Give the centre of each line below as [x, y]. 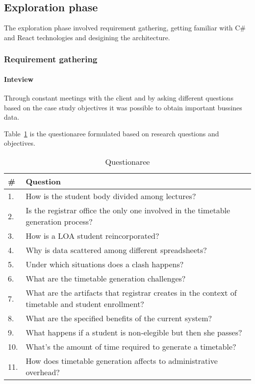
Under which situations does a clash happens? [105, 264]
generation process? [59, 221]
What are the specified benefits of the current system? [119, 318]
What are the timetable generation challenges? [106, 278]
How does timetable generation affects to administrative [122, 361]
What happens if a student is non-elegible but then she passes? [134, 332]
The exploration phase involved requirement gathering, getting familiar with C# [125, 28]
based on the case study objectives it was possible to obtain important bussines [123, 107]
